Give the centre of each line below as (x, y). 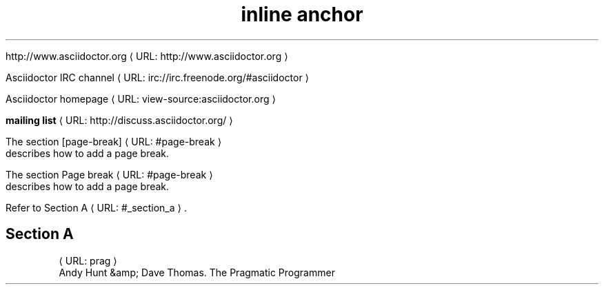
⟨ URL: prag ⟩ (88, 260)
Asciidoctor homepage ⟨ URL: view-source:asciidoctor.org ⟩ (141, 99)
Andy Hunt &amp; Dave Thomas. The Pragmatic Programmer (197, 272)
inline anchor (302, 14)
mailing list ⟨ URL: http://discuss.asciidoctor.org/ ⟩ (119, 120)
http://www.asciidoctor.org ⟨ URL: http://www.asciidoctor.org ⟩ (147, 56)
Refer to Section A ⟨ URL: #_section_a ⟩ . (96, 207)
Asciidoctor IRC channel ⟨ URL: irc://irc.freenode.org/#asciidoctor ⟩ (158, 77)
